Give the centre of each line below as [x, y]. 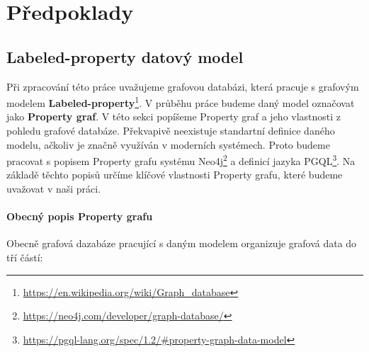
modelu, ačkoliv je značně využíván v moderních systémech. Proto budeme [168, 144]
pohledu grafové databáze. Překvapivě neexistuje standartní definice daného [171, 131]
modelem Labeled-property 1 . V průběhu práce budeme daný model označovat [181, 102]
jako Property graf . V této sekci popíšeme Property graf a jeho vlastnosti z [174, 117]
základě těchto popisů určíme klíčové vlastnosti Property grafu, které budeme [175, 175]
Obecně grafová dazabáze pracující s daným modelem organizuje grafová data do [182, 243]
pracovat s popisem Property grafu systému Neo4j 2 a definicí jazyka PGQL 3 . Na [181, 160]
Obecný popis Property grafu [80, 216]
